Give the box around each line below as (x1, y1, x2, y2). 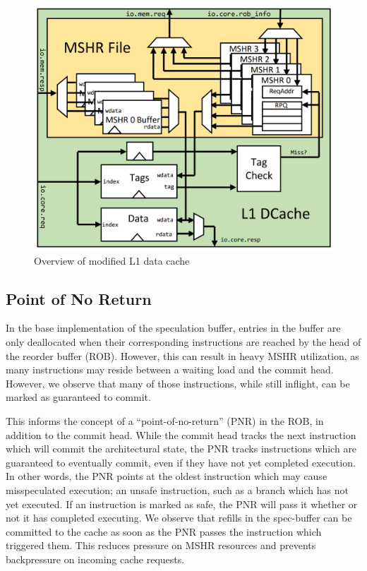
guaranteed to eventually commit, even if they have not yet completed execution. (6, 455, 356, 469)
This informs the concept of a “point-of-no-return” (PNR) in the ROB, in (6, 413, 324, 428)
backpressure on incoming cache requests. (6, 551, 185, 566)
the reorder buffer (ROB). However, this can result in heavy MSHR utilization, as (6, 348, 359, 363)
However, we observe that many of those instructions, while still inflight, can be (6, 375, 350, 390)
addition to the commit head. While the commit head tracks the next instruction (6, 427, 356, 442)
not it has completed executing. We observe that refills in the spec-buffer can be (6, 510, 352, 525)
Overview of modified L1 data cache (34, 253, 190, 268)
